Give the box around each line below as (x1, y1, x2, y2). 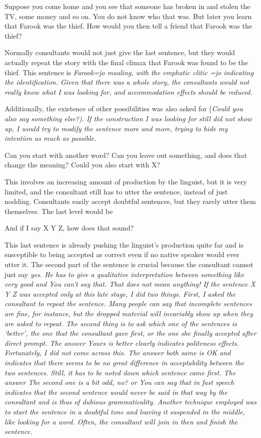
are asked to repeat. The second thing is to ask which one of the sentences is (4, 318, 237, 328)
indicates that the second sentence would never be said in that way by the (4, 386, 227, 397)
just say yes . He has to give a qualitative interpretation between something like (4, 269, 244, 279)
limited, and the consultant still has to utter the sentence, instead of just (4, 186, 228, 196)
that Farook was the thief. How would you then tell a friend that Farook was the (4, 21, 252, 31)
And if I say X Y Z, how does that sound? (4, 223, 134, 233)
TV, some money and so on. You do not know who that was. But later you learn (4, 11, 252, 21)
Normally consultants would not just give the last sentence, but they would (4, 47, 235, 58)
